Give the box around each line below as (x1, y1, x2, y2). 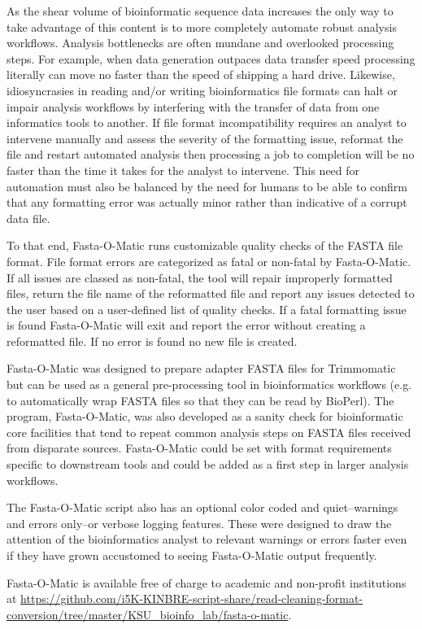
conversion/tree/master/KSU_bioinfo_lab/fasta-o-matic (7, 605, 289, 622)
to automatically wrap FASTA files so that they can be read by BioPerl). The (7, 391, 394, 408)
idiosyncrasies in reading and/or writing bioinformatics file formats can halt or (7, 81, 398, 98)
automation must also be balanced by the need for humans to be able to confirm (7, 177, 408, 194)
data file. (7, 209, 50, 226)
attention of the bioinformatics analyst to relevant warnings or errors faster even (7, 531, 407, 548)
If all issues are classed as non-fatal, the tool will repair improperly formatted (7, 269, 393, 286)
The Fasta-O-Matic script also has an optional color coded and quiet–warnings (7, 499, 398, 516)
